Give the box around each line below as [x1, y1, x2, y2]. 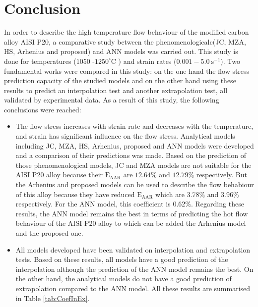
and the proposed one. [15, 228, 83, 238]
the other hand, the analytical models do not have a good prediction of [15, 273, 232, 284]
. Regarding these [191, 199, 244, 209]
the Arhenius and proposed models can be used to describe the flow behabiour [15, 179, 254, 190]
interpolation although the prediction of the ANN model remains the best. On [15, 263, 254, 274]
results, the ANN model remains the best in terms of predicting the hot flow [15, 208, 248, 218]
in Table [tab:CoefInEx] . [15, 293, 90, 303]
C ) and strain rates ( [111, 55, 177, 66]
